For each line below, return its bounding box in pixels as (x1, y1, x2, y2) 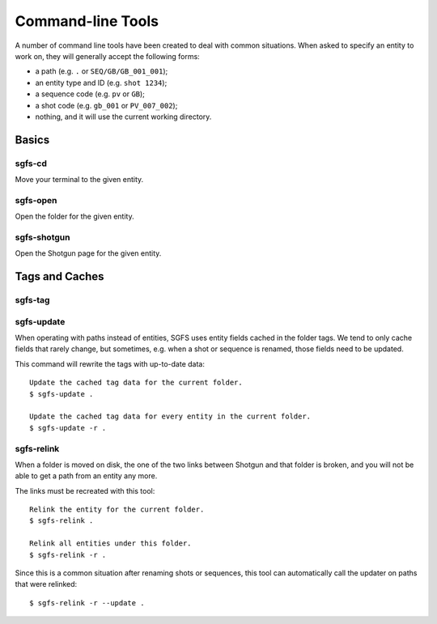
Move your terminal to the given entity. (15, 175, 144, 185)
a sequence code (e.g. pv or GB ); (35, 89, 146, 99)
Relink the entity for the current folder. (29, 505, 205, 514)
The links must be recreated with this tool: (15, 486, 155, 495)
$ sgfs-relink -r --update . (29, 598, 145, 607)
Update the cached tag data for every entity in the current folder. (29, 412, 312, 421)
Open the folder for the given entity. (15, 211, 134, 222)
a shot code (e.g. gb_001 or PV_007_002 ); (35, 100, 178, 110)
